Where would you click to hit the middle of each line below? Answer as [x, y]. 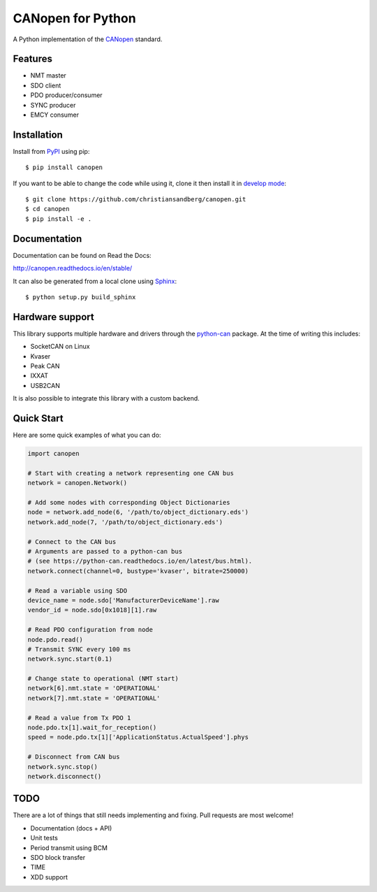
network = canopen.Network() [77, 483]
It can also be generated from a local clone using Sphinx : [95, 281]
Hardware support [53, 317]
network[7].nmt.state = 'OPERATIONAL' [94, 698]
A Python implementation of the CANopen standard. [88, 39]
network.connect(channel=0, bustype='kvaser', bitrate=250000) [138, 571]
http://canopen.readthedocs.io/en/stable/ [73, 268]
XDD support [49, 877]
